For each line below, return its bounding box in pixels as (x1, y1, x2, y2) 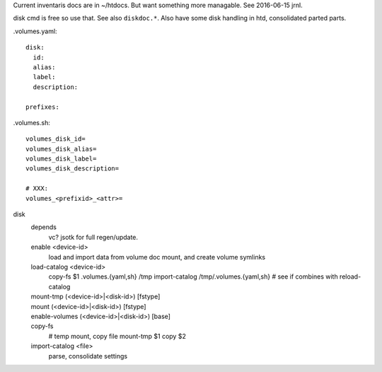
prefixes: (25, 103, 59, 111)
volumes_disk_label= (25, 155, 97, 163)
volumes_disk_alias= (25, 145, 97, 153)
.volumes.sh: (13, 118, 51, 127)
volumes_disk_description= (25, 165, 120, 173)
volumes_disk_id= (25, 135, 86, 143)
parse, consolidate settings (48, 351, 127, 360)
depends (30, 223, 57, 231)
